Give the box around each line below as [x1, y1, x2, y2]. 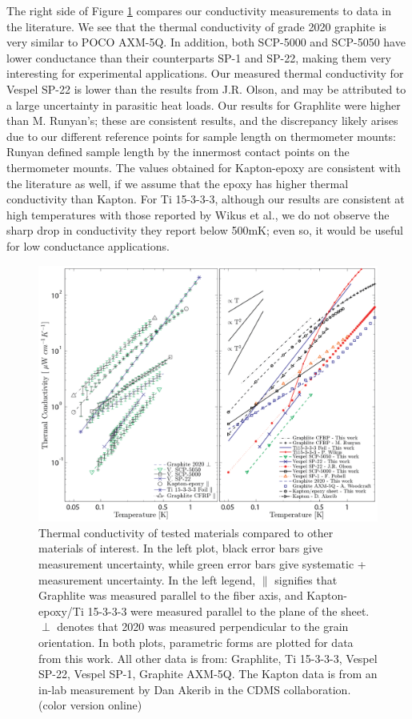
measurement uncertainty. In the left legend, [38, 571, 256, 588]
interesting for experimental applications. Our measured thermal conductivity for [6, 65, 404, 82]
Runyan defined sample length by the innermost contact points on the [6, 143, 350, 160]
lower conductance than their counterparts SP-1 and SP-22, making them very [6, 49, 391, 66]
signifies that [274, 571, 338, 588]
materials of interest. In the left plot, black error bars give [38, 540, 323, 556]
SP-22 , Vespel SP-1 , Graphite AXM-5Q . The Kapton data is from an [38, 665, 378, 682]
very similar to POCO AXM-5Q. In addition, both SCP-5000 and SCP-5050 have [6, 34, 406, 50]
